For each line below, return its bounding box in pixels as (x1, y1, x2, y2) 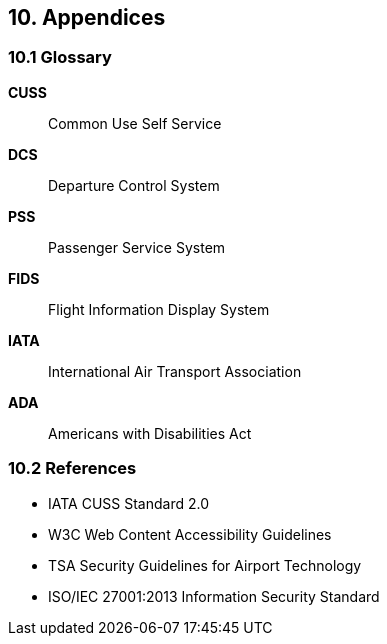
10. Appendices (8, 5, 166, 30)
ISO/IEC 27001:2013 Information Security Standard (48, 587, 380, 605)
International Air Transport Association (48, 362, 302, 380)
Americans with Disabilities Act (48, 424, 252, 442)
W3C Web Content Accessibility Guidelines (48, 525, 332, 543)
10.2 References (8, 458, 137, 479)
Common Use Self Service (48, 114, 222, 132)
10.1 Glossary (8, 47, 112, 68)
